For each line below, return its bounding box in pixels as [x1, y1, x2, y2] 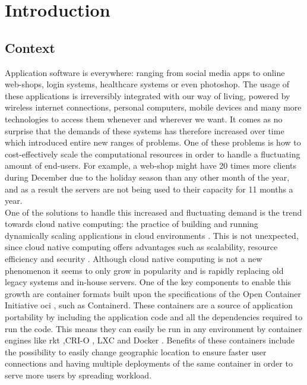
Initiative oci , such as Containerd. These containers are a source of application [5, 299, 293, 311]
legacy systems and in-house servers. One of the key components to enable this [5, 276, 292, 288]
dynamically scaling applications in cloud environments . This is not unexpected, [5, 229, 299, 241]
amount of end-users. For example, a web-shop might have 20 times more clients [5, 159, 297, 172]
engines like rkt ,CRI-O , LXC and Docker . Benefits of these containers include [5, 334, 295, 346]
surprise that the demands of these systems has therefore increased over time [5, 124, 284, 137]
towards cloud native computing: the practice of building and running [5, 217, 258, 230]
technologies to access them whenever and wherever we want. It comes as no [5, 112, 283, 125]
